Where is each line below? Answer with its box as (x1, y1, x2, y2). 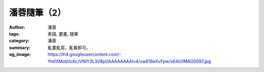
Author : (9, 24, 25, 30)
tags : (9, 31, 20, 36)
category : (9, 38, 30, 44)
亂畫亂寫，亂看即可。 (47, 44, 90, 51)
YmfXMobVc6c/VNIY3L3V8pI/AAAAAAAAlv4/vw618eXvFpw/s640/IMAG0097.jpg (47, 58, 211, 64)
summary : (9, 44, 31, 51)
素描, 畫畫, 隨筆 (47, 31, 78, 36)
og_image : (9, 52, 31, 57)
